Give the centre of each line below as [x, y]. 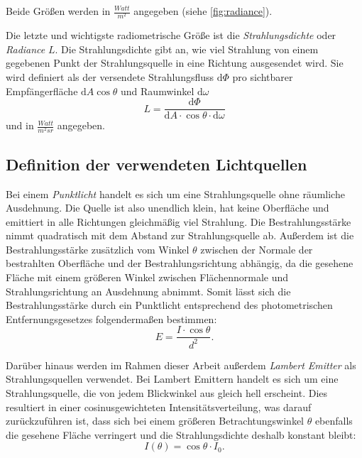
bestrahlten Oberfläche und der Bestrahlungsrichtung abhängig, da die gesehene [180, 263]
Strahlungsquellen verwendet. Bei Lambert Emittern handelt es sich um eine [172, 379]
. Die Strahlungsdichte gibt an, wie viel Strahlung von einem [187, 49]
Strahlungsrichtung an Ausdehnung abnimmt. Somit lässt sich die [148, 291]
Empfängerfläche [42, 91]
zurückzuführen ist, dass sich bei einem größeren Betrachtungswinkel [155, 421]
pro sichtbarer [263, 76]
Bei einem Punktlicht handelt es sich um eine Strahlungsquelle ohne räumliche [175, 193]
